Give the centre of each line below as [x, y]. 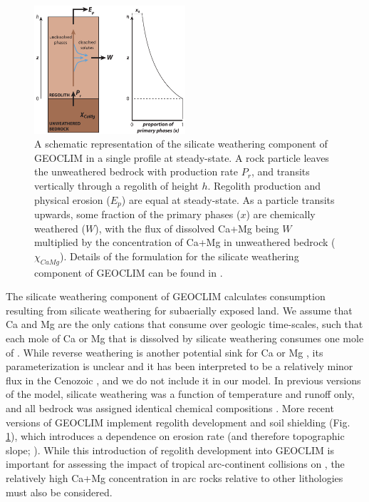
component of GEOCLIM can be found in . [129, 272]
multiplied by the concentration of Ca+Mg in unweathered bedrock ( [185, 242]
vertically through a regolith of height [116, 186]
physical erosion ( [72, 199]
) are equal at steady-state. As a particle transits [228, 199]
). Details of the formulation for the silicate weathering [179, 256]
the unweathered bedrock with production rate [136, 171]
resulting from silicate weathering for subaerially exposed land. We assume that [179, 310]
